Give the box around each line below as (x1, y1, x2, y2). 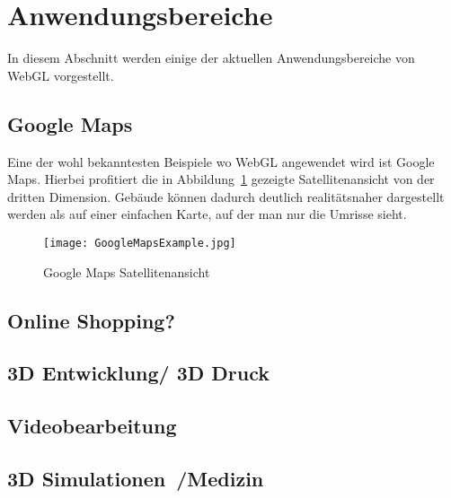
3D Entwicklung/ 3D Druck (7, 359, 270, 387)
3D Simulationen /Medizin (7, 464, 264, 492)
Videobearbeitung (7, 412, 177, 440)
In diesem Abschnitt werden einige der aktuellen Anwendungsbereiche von (7, 48, 415, 67)
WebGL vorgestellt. (7, 66, 114, 84)
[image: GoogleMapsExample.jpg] (43, 236, 236, 249)
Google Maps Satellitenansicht (43, 262, 210, 281)
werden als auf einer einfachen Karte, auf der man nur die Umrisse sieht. (7, 205, 407, 223)
